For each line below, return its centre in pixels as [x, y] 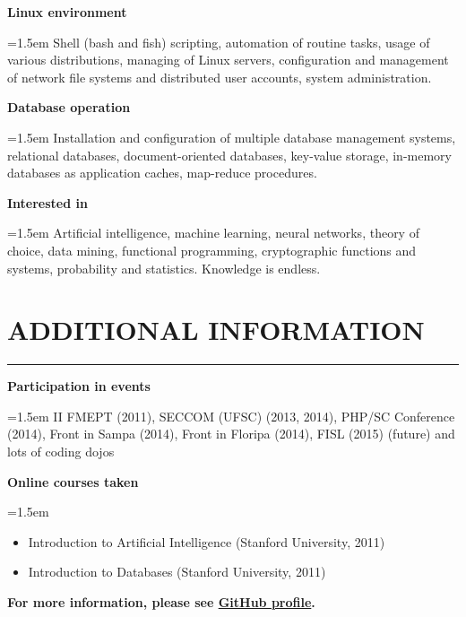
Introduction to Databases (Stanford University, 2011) [177, 572]
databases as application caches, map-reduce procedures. [162, 173]
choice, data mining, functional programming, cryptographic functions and [212, 250]
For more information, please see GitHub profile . [161, 602]
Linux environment [67, 12]
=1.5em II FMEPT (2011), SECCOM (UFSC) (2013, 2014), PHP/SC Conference [231, 416]
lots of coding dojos [61, 452]
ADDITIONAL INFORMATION [216, 330]
